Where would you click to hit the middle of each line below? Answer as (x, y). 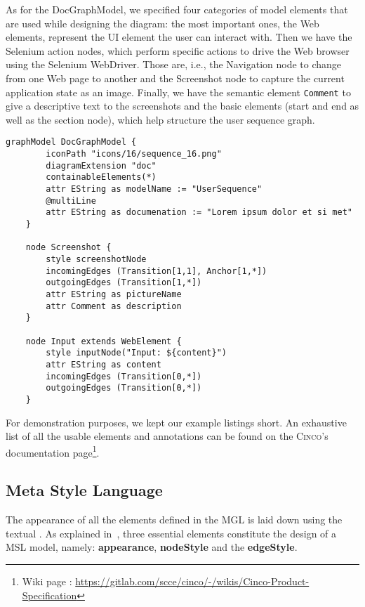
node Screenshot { (68, 248)
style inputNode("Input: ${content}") (136, 353)
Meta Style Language (84, 490)
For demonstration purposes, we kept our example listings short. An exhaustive (176, 422)
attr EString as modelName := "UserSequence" (154, 189)
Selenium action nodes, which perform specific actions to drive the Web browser (178, 50)
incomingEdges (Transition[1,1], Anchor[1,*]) (157, 271)
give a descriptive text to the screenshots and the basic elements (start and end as (182, 106)
